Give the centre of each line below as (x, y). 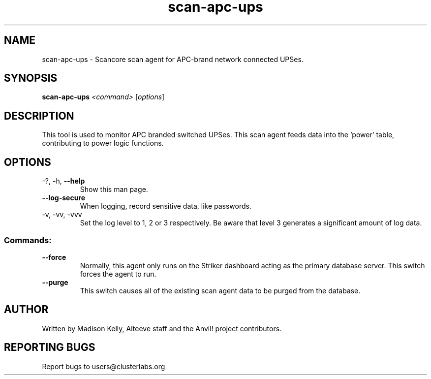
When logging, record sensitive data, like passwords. (166, 206)
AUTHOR (26, 310)
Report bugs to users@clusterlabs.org (104, 366)
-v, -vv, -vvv (62, 215)
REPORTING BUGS (50, 347)
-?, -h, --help (63, 181)
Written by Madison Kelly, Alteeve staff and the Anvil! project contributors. (162, 328)
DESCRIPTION (39, 116)
